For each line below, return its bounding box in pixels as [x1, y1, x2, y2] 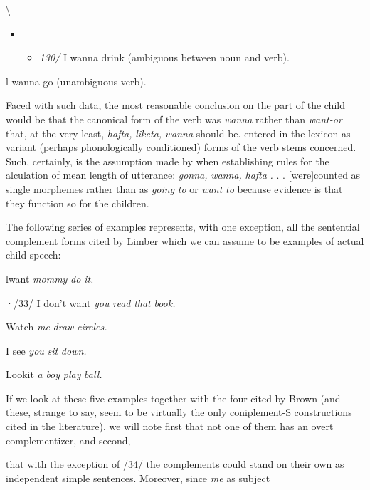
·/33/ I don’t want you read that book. [6, 295, 176, 310]
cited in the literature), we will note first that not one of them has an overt [6, 419, 334, 434]
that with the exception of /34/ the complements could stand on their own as [6, 457, 344, 471]
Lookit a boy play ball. [6, 367, 102, 382]
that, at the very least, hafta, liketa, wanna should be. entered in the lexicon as [6, 125, 351, 140]
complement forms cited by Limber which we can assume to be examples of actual [6, 233, 364, 248]
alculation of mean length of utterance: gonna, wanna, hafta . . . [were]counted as [6, 167, 361, 182]
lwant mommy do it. [6, 271, 94, 286]
